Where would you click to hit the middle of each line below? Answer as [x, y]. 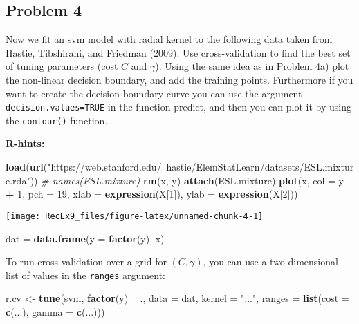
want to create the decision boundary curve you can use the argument [154, 93]
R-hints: [25, 143]
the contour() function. [57, 120]
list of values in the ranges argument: [85, 275]
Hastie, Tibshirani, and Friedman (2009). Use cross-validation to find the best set [178, 52]
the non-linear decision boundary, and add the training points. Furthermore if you [179, 79]
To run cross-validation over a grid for [86, 261]
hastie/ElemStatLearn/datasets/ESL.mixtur [260, 167]
